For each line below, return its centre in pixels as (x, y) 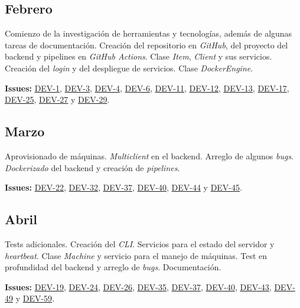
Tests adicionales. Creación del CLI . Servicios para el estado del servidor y (140, 243)
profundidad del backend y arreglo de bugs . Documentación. (113, 267)
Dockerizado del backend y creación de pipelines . (92, 167)
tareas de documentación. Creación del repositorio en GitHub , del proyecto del (146, 45)
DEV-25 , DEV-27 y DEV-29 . (57, 99)
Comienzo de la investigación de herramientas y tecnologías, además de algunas (149, 33)
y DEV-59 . (35, 298)
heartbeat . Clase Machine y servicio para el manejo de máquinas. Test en (136, 255)
